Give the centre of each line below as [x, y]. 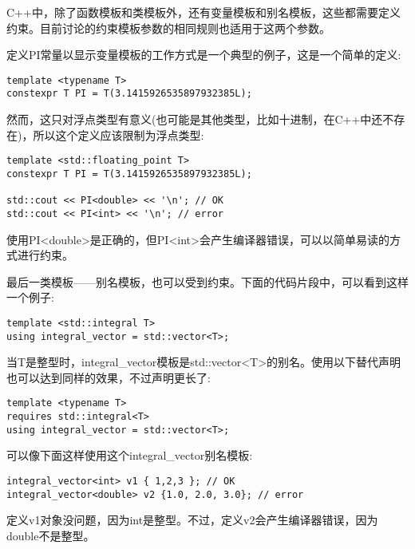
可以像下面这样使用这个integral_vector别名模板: [130, 455]
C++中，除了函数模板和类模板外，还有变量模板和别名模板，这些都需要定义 [204, 12]
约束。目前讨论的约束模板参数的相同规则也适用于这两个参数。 [168, 28]
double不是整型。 [51, 535]
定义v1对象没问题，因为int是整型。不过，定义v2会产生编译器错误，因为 [192, 520]
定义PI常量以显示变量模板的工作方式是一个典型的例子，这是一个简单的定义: [204, 55]
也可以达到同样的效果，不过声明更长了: [109, 377]
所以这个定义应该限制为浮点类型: [119, 134]
